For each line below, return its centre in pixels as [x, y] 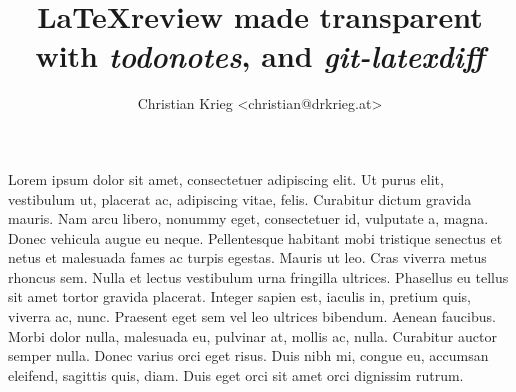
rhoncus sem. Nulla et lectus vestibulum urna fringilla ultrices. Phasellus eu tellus [258, 276]
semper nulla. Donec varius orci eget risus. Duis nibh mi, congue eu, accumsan [248, 355]
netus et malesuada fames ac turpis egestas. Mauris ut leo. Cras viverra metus [247, 257]
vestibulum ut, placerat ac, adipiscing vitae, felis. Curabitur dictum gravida [240, 198]
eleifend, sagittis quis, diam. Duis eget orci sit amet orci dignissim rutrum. [236, 374]
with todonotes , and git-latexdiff [260, 56]
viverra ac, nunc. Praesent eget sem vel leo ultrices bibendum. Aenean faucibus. [252, 316]
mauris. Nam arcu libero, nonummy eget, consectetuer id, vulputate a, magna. [248, 218]
